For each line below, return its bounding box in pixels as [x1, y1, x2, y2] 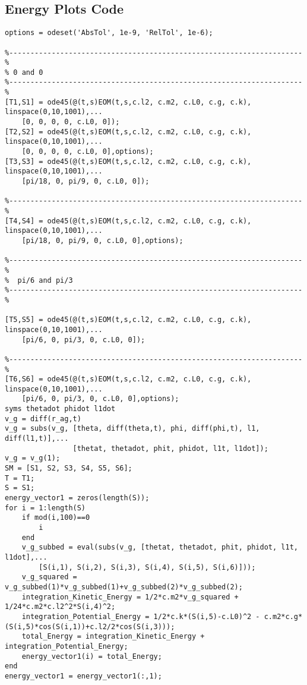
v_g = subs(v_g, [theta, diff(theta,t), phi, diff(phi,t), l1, [5, 424, 260, 433]
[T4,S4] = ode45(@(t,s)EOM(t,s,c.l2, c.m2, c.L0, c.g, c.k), [5, 216, 252, 225]
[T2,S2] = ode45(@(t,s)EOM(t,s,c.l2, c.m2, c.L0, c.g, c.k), [5, 127, 252, 136]
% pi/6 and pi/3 [5, 276, 73, 285]
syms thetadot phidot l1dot [5, 405, 116, 413]
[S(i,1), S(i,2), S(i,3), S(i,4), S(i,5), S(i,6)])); [39, 563, 256, 572]
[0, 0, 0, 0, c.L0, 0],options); [21, 147, 154, 156]
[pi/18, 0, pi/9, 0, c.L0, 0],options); [21, 236, 183, 245]
